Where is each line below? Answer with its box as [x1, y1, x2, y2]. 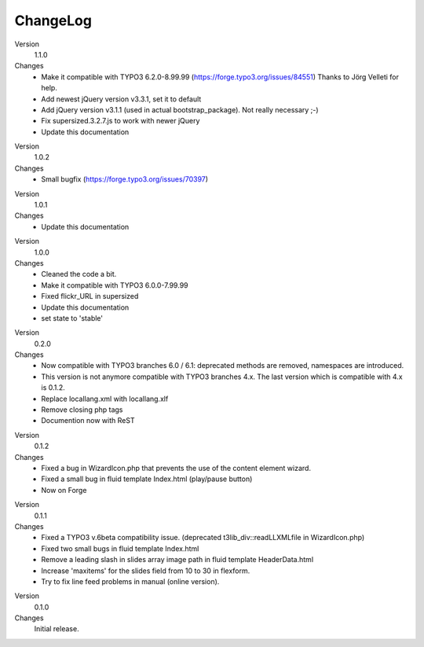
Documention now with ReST [41, 416, 135, 425]
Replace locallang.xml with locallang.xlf [41, 394, 169, 403]
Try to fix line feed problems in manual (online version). [41, 576, 220, 586]
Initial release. [34, 624, 79, 634]
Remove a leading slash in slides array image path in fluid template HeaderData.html [41, 555, 314, 564]
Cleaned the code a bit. [41, 270, 117, 279]
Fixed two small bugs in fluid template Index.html [41, 543, 199, 553]
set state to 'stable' [41, 313, 104, 322]
